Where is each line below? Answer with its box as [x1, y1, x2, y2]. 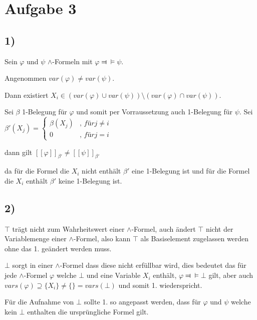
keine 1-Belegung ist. [58, 175, 122, 186]
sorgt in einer [12, 260, 53, 270]
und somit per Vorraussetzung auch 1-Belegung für [76, 106, 233, 117]
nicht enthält [82, 166, 121, 176]
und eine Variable [86, 270, 141, 280]
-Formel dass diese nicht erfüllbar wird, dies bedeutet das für [60, 260, 246, 270]
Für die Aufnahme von [5, 296, 74, 307]
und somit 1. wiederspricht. [118, 279, 202, 290]
